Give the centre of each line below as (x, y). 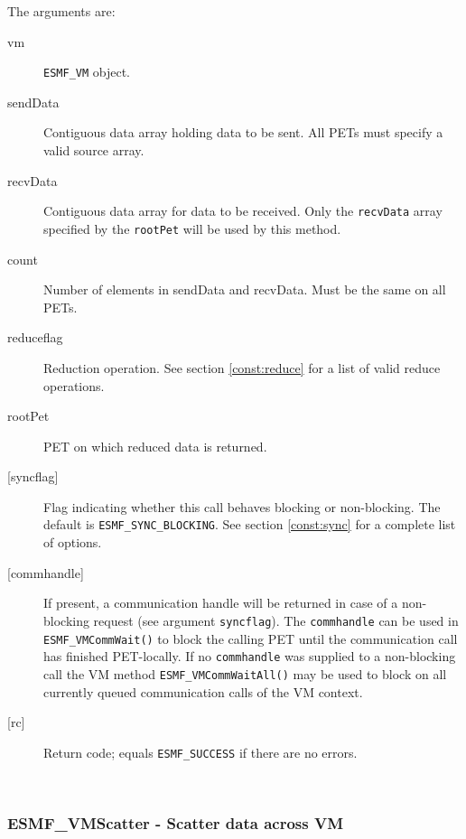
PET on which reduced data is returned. (155, 446)
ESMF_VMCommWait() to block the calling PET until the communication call (251, 638)
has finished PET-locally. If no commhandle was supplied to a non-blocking (250, 656)
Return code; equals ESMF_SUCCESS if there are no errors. (200, 752)
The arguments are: (61, 11)
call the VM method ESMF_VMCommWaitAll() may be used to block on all (245, 673)
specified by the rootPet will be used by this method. (192, 228)
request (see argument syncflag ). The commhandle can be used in (276, 620)
